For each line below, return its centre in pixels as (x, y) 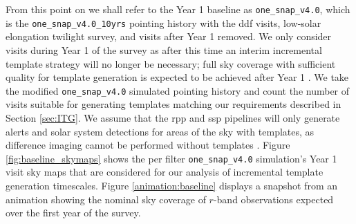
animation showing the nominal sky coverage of (106, 199)
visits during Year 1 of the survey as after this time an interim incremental (164, 49)
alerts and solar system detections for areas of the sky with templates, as (160, 131)
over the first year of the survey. (73, 213)
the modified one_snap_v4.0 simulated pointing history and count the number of (178, 90)
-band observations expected (273, 199)
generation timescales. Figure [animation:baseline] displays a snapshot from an (171, 185)
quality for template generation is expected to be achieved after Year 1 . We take (177, 77)
